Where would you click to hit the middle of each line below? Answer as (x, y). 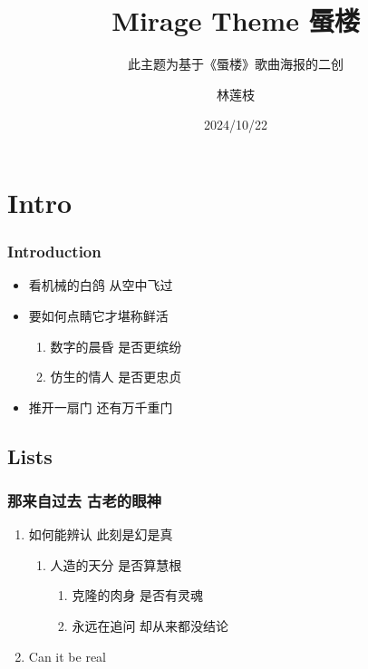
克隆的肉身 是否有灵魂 (138, 595)
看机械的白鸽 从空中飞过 (101, 285)
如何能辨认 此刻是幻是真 (101, 534)
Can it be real (68, 656)
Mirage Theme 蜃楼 (236, 20)
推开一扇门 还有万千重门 (101, 407)
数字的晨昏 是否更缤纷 (116, 346)
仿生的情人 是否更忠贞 (116, 377)
